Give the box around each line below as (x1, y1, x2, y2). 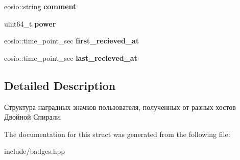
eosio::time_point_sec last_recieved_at (4, 52, 137, 63)
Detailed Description (4, 77, 116, 93)
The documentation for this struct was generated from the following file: (4, 128, 230, 139)
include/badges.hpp (4, 146, 65, 156)
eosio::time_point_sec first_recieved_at (4, 35, 139, 46)
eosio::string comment (4, 1, 77, 11)
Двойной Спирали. (4, 111, 62, 122)
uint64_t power (4, 18, 56, 29)
